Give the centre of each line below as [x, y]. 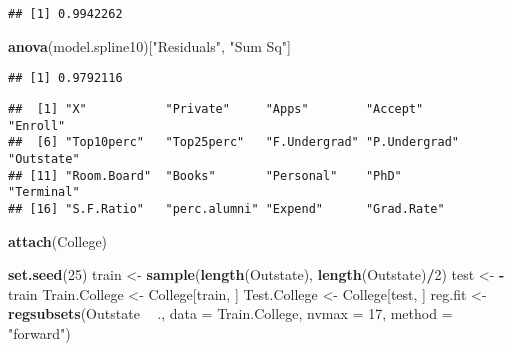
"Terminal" [44, 192]
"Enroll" [37, 125]
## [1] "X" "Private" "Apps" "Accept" [216, 108]
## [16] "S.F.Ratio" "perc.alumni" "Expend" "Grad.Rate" [226, 208]
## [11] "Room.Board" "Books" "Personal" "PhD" [205, 175]
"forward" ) [39, 332]
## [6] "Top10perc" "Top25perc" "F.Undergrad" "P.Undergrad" [234, 142]
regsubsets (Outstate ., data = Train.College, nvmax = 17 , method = [230, 313]
